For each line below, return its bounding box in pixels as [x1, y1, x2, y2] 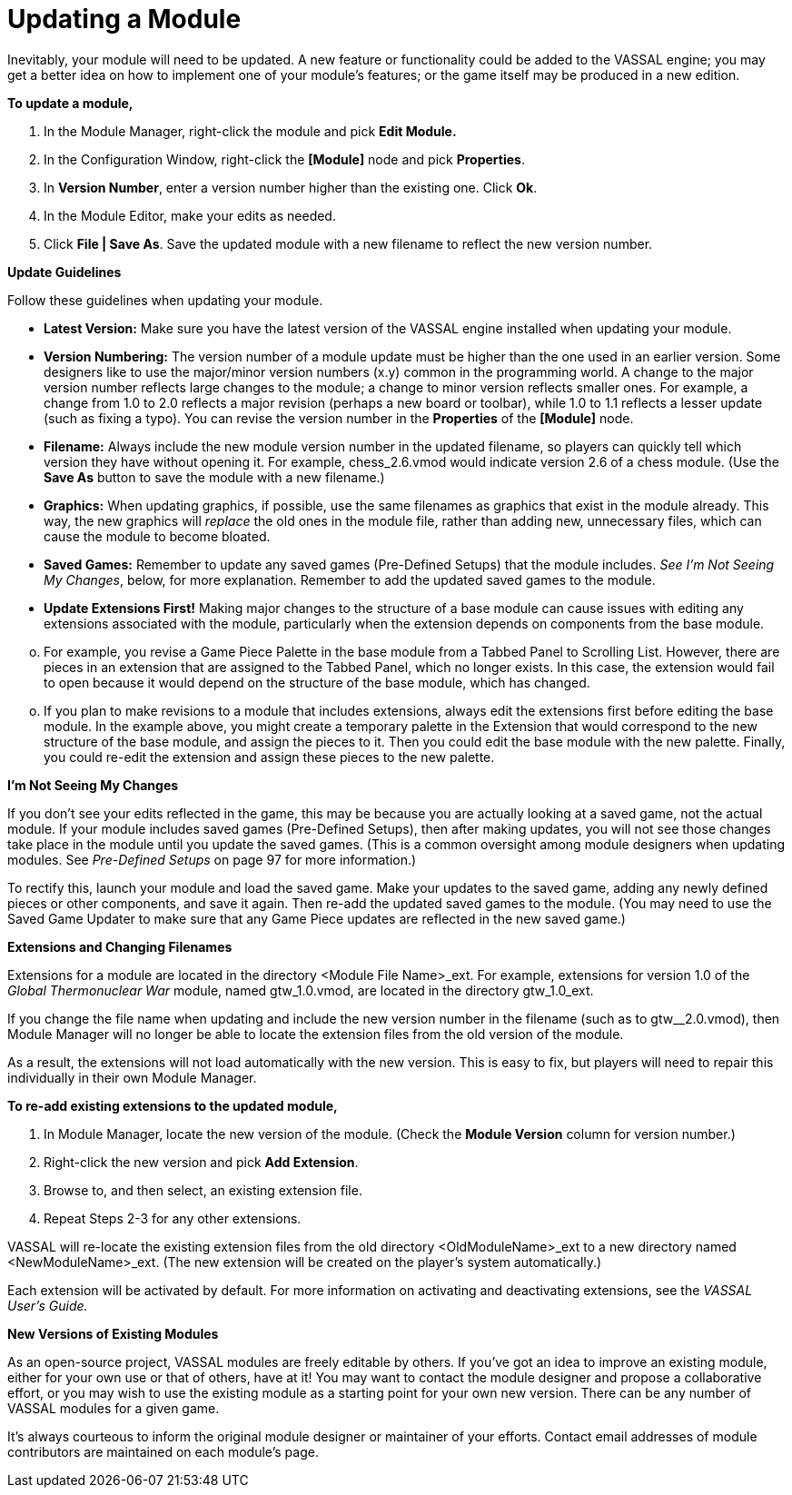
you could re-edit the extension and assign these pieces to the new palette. [44, 748, 495, 765]
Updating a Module [7, 4, 242, 35]
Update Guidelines [7, 263, 122, 280]
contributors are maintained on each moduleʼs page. [7, 1443, 319, 1460]
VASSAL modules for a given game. [7, 1400, 220, 1416]
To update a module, [7, 94, 134, 111]
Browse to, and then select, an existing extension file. [44, 1182, 362, 1198]
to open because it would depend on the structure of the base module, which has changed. [44, 674, 590, 690]
